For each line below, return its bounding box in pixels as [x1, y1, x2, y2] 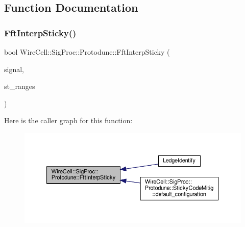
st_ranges [4, 81, 35, 92]
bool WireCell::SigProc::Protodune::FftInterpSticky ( [4, 47, 170, 57]
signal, [4, 63, 24, 74]
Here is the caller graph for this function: [4, 115, 133, 126]
